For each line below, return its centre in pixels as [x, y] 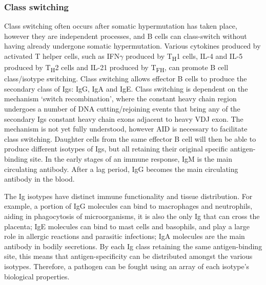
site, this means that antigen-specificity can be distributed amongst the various [128, 256]
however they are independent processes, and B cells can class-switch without [126, 36]
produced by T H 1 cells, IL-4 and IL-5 [184, 57]
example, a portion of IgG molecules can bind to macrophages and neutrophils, [128, 206]
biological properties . [37, 276]
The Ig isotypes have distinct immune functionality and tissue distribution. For [128, 196]
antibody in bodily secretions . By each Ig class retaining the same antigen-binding [133, 246]
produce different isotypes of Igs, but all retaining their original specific [116, 149]
